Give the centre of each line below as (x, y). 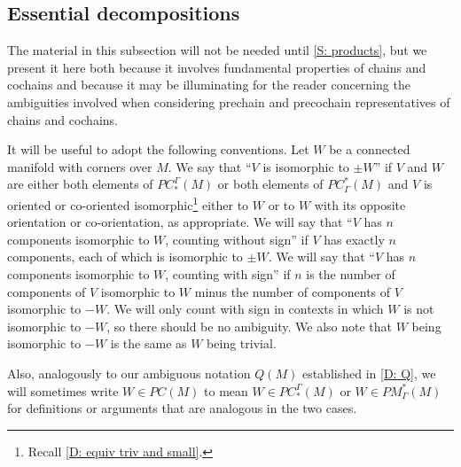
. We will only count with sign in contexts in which (245, 309)
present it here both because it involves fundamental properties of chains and (217, 67)
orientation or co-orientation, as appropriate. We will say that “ (180, 222)
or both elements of (270, 184)
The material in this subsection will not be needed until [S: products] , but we (217, 50)
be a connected (370, 149)
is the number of (351, 273)
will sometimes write (63, 390)
